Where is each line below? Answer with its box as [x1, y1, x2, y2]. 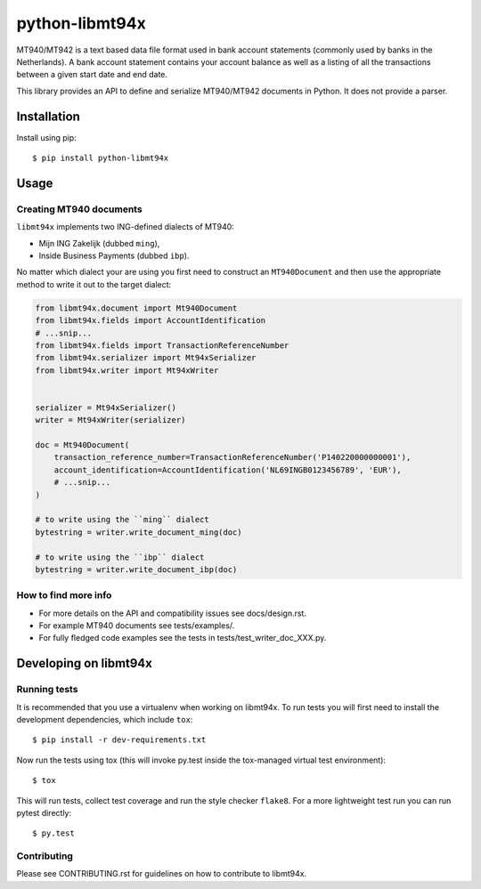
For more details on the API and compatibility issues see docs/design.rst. [38, 608, 307, 618]
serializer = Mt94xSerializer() [35, 402, 177, 413]
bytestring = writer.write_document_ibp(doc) [35, 564, 238, 574]
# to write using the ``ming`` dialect [35, 514, 209, 525]
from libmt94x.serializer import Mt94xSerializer [35, 352, 257, 363]
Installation [16, 109, 80, 124]
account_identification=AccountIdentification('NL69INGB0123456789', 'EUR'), [53, 465, 403, 475]
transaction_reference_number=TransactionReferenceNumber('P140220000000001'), [53, 452, 412, 463]
